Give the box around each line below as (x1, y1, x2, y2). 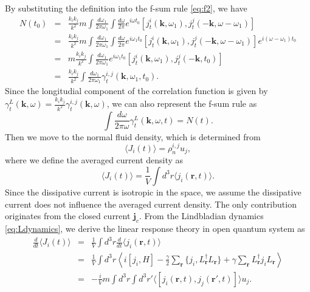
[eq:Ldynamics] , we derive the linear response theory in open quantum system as (5, 222, 305, 234)
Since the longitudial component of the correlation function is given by (5, 84, 268, 97)
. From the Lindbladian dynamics (139, 209, 264, 222)
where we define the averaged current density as (5, 154, 184, 166)
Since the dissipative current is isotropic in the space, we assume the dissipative (5, 185, 301, 198)
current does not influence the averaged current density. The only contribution (5, 197, 297, 210)
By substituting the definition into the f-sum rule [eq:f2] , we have (5, 2, 247, 14)
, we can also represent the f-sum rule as (106, 97, 257, 110)
